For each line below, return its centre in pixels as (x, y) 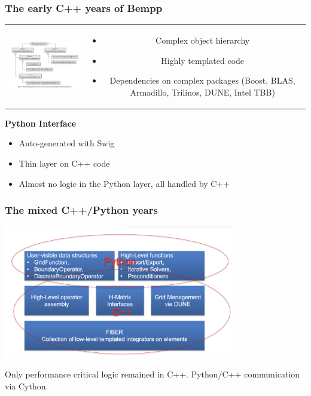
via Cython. (27, 386)
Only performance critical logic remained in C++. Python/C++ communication (153, 374)
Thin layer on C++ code (64, 163)
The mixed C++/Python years (81, 210)
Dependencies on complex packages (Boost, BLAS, (202, 80)
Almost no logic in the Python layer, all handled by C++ (124, 183)
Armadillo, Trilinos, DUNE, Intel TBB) (202, 92)
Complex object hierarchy (203, 40)
